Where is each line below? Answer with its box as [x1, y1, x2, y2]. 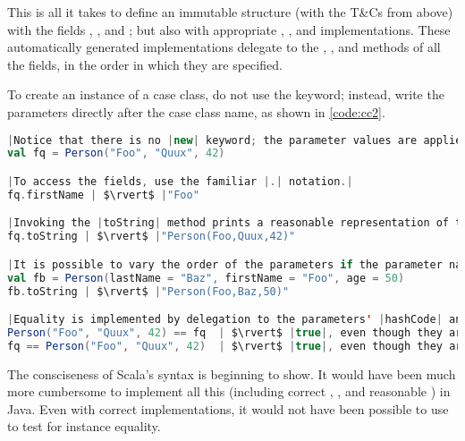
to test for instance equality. [7, 417, 161, 436]
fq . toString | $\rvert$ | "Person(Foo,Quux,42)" [7, 230, 296, 243]
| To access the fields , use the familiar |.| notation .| [7, 174, 353, 188]
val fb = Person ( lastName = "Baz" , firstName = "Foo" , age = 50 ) [7, 271, 405, 284]
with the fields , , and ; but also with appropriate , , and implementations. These [7, 20, 451, 38]
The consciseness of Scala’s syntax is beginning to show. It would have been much [7, 364, 456, 383]
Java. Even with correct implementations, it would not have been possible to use [7, 399, 449, 418]
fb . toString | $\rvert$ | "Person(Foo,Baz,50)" [7, 284, 290, 298]
